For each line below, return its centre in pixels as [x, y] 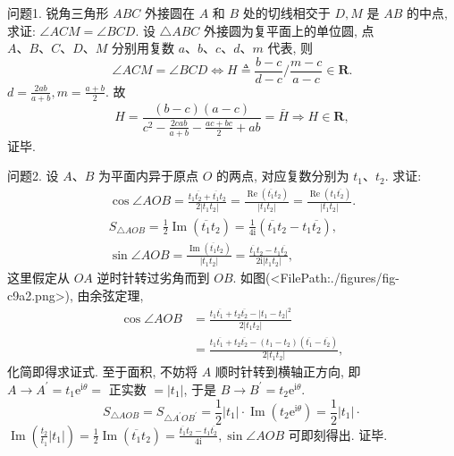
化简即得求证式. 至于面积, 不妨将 [103, 372]
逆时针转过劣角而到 [153, 278]
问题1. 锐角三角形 [58, 13]
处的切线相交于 [286, 13]
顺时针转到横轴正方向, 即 [288, 372]
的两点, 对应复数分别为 [283, 176]
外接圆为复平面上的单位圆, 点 [289, 30]
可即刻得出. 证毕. [338, 434]
